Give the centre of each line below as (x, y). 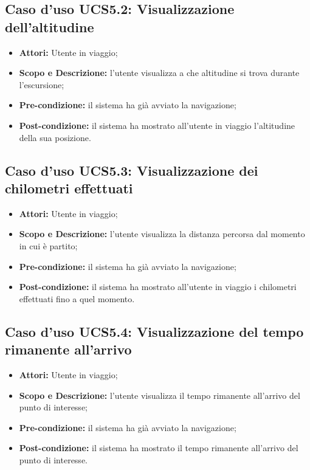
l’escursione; (42, 84)
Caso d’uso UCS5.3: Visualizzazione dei (132, 170)
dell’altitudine (50, 26)
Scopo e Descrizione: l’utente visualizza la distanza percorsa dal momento (162, 234)
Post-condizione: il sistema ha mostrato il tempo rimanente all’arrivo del (159, 448)
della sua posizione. (55, 137)
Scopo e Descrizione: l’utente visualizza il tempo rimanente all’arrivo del (160, 395)
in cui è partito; (48, 245)
